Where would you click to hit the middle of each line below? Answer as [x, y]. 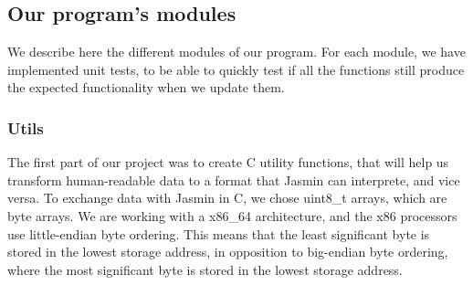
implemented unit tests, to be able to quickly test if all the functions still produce [236, 69]
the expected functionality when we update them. [146, 87]
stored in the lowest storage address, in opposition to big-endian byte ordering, [228, 252]
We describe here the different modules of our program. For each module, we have [236, 52]
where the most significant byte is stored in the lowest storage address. [205, 269]
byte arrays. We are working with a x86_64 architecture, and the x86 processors [232, 215]
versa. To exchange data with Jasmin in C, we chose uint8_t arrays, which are [227, 198]
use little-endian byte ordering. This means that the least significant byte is [219, 233]
